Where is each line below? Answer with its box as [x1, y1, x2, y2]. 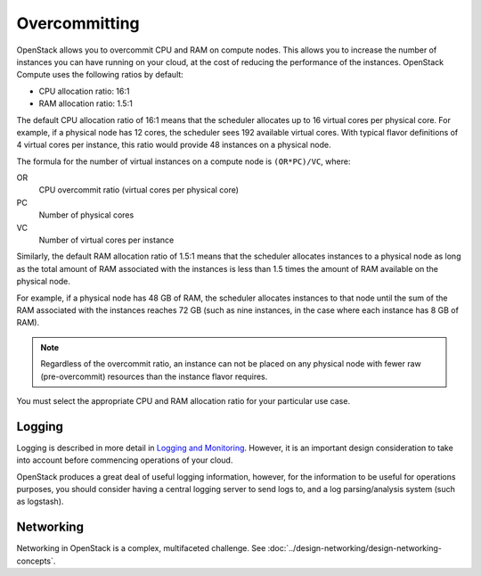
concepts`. [16, 555, 56, 566]
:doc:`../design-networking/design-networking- [267, 543, 443, 554]
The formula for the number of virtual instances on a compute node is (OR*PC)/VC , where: [16, 156, 351, 167]
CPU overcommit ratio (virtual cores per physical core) [38, 185, 240, 195]
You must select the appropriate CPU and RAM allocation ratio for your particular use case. [16, 395, 351, 406]
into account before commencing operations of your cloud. [16, 455, 233, 465]
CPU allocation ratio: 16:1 [38, 86, 130, 96]
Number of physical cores [38, 210, 135, 220]
